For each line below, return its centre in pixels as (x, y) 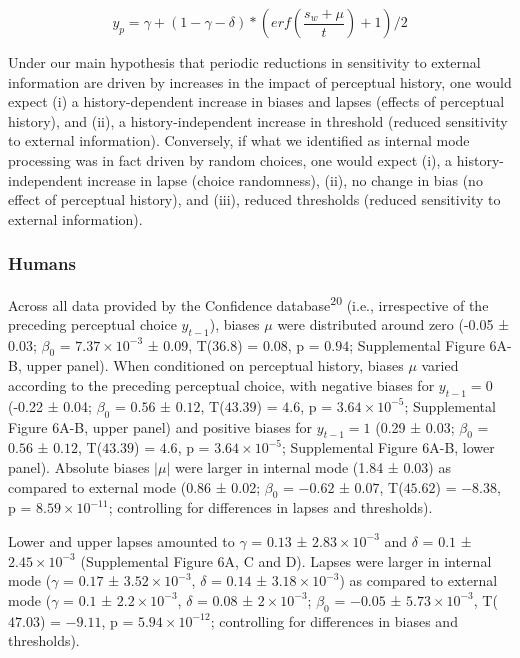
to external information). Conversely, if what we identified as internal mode (239, 140)
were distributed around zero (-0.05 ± (393, 323)
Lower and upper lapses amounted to (121, 540)
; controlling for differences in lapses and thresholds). (270, 507)
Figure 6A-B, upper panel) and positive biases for (160, 426)
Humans (42, 263)
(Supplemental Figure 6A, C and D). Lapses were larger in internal (286, 560)
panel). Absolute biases (79, 466)
